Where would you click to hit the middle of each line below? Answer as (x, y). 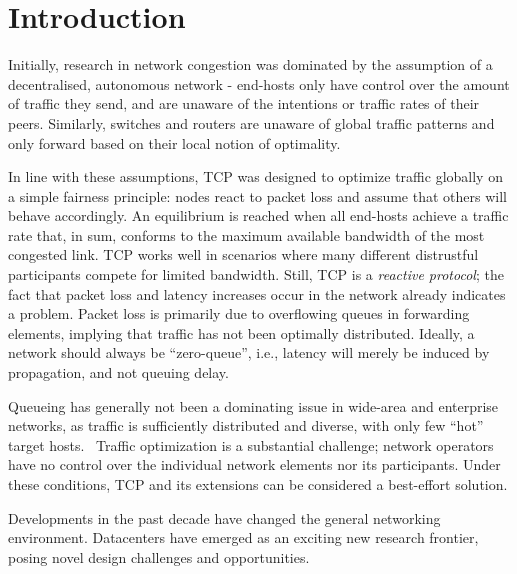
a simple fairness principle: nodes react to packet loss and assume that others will (257, 195)
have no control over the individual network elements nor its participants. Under (254, 464)
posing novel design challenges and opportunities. (159, 556)
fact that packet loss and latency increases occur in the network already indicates (257, 293)
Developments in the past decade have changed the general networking (224, 517)
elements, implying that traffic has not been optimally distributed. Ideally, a (241, 332)
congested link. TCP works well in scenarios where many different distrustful (243, 254)
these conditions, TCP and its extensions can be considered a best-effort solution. (258, 484)
